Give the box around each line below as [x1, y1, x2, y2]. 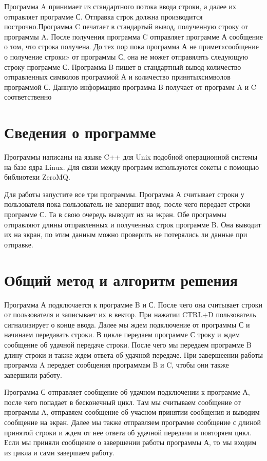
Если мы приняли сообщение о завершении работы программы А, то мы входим [4, 437, 257, 448]
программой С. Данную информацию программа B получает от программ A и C [4, 81, 256, 92]
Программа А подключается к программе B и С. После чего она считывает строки [4, 299, 263, 310]
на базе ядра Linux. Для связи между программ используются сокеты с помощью [4, 161, 259, 172]
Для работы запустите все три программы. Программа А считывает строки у [4, 188, 244, 199]
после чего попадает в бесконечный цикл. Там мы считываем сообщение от [4, 396, 241, 407]
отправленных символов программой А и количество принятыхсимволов [4, 71, 231, 82]
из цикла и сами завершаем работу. [4, 447, 115, 457]
